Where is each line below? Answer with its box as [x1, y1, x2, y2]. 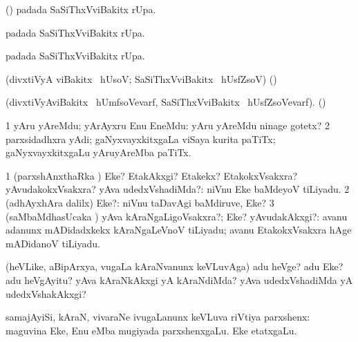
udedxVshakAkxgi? [6, 286, 86, 301]
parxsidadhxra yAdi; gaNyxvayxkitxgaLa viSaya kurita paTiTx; [6, 131, 276, 146]
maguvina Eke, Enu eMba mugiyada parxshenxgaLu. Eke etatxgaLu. [6, 323, 297, 337]
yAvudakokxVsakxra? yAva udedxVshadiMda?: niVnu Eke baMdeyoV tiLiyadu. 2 [6, 182, 350, 196]
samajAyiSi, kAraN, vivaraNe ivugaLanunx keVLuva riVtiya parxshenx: [6, 310, 310, 324]
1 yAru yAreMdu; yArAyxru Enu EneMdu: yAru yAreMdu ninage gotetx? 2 [6, 117, 330, 132]
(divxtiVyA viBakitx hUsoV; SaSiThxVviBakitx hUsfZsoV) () [6, 71, 277, 86]
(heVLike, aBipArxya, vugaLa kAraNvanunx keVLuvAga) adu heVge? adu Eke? [6, 259, 343, 274]
